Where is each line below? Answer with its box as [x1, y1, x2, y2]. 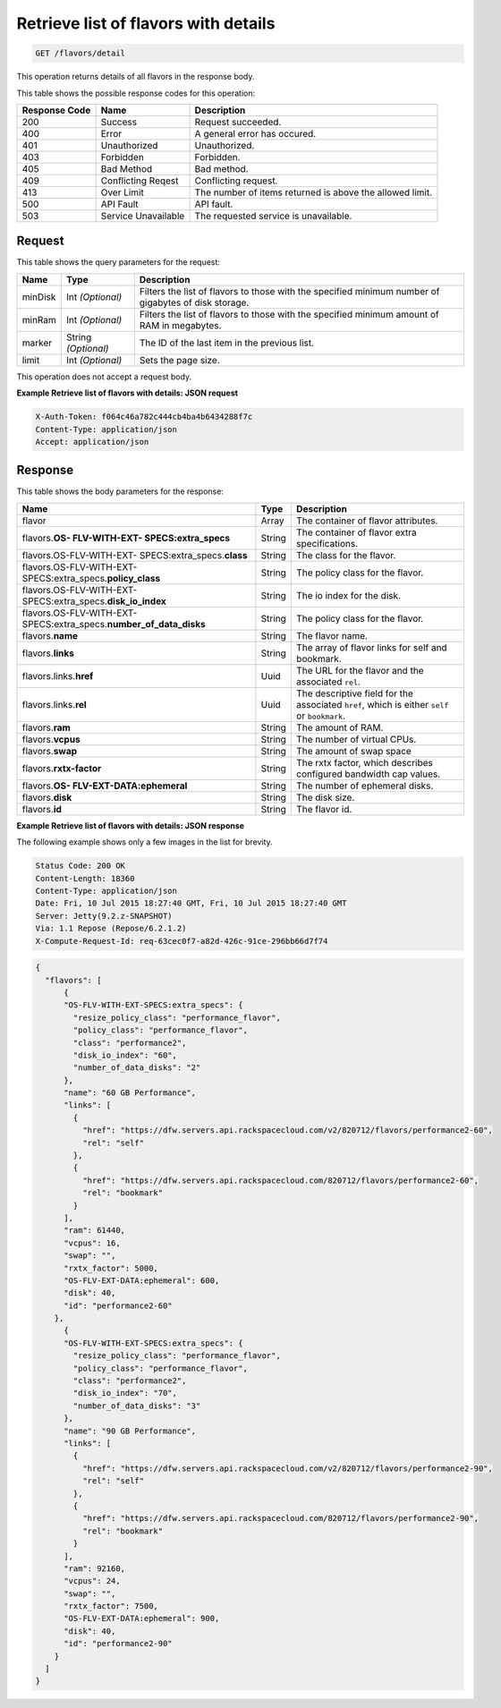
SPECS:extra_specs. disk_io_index [21, 595, 167, 608]
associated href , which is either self [296, 698, 449, 710]
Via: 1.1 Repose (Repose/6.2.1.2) [35, 923, 187, 934]
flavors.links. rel [21, 698, 87, 710]
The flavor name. [296, 629, 369, 642]
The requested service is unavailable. [194, 209, 352, 222]
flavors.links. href [21, 669, 94, 682]
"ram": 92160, [64, 1563, 125, 1574]
